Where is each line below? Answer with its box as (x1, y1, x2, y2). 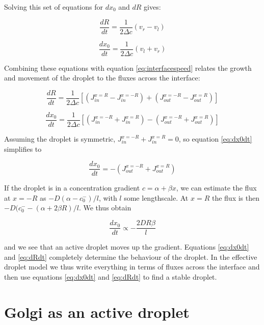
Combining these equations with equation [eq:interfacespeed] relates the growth (4, 62, 252, 73)
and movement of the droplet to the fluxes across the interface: (4, 72, 200, 83)
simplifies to (4, 143, 42, 154)
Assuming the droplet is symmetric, (4, 133, 116, 144)
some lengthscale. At (124, 192, 189, 203)
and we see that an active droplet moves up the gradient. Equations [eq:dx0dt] (4, 241, 249, 252)
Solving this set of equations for (4, 2, 103, 12)
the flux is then (212, 192, 259, 203)
